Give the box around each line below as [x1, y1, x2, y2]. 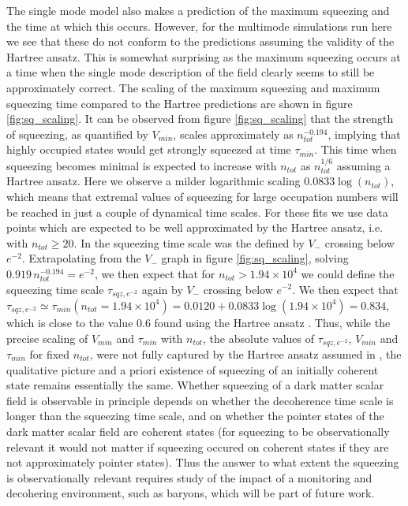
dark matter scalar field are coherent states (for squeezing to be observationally [6, 422, 390, 439]
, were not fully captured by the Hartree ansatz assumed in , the [89, 346, 402, 362]
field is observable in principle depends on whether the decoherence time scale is [6, 392, 394, 408]
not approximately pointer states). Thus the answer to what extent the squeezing [6, 454, 399, 471]
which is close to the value [6, 314, 133, 330]
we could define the [301, 265, 395, 281]
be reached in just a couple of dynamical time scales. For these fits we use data [6, 203, 388, 220]
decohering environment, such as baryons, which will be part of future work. [6, 485, 375, 501]
